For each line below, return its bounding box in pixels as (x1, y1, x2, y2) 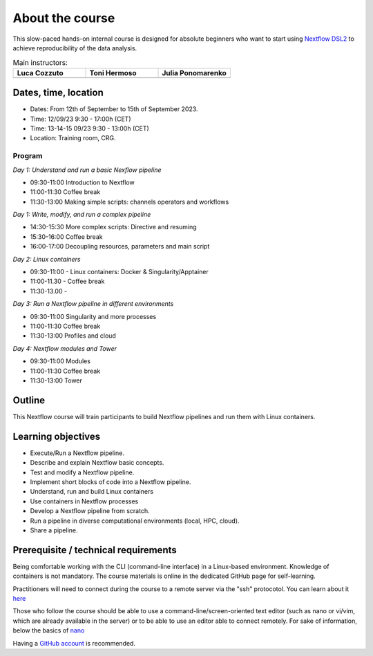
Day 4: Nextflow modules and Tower (12, 344, 117, 352)
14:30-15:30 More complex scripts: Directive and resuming (30, 223, 197, 231)
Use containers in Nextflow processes (30, 497, 139, 505)
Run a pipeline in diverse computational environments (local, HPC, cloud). (30, 517, 240, 525)
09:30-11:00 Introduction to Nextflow (30, 178, 135, 186)
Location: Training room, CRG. (30, 134, 116, 142)
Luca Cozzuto (17, 68, 64, 77)
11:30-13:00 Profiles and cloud (30, 331, 117, 340)
